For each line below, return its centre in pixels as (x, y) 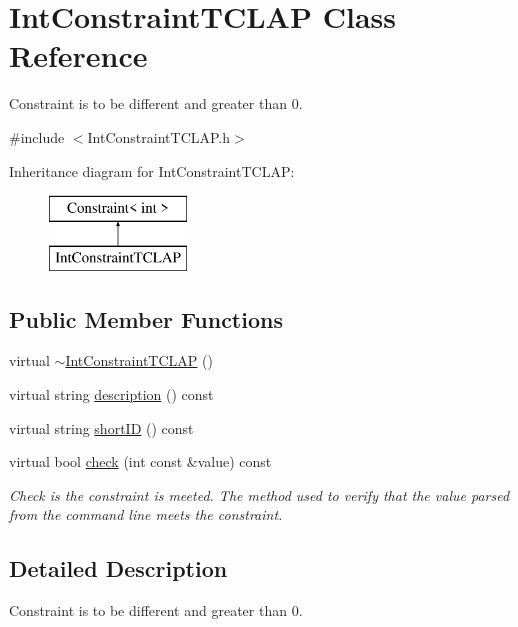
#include (37, 136)
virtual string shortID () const (101, 427)
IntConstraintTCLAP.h (159, 136)
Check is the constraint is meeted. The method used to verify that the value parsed (259, 494)
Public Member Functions (146, 318)
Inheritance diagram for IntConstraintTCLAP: (152, 170)
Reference (78, 55)
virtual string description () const (111, 394)
